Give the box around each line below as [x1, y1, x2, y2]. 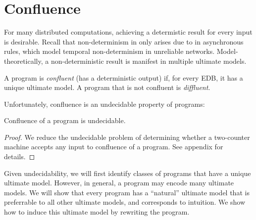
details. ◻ [4, 151, 35, 162]
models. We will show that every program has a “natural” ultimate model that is [4, 187, 250, 197]
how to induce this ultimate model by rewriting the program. [4, 207, 190, 217]
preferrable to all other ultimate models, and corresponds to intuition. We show [4, 197, 246, 207]
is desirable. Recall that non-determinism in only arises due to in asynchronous [4, 36, 244, 46]
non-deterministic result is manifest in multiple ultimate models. [51, 55, 247, 66]
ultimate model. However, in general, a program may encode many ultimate [4, 177, 234, 188]
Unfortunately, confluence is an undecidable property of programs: [4, 98, 205, 109]
